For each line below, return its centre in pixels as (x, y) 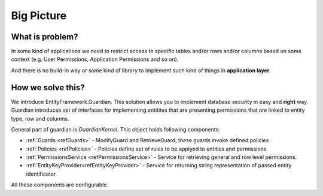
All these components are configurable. (60, 185)
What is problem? (45, 37)
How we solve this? (48, 88)
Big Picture (39, 16)
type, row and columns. (40, 118)
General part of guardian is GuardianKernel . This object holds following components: (116, 129)
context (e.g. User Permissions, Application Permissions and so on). (95, 59)
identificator (41, 174)
